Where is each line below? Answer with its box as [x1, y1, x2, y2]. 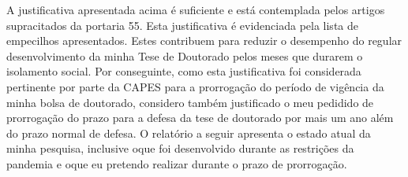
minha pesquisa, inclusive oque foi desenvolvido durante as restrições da [6, 140, 354, 157]
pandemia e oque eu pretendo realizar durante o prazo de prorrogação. [6, 155, 347, 171]
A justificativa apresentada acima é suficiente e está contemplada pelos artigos [6, 2, 385, 17]
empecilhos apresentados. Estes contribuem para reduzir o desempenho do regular [6, 32, 402, 49]
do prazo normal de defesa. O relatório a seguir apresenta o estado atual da [6, 124, 371, 141]
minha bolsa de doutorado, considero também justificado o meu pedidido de [6, 94, 374, 110]
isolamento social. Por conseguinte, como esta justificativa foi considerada [6, 63, 361, 79]
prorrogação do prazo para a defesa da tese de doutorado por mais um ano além [6, 109, 394, 126]
